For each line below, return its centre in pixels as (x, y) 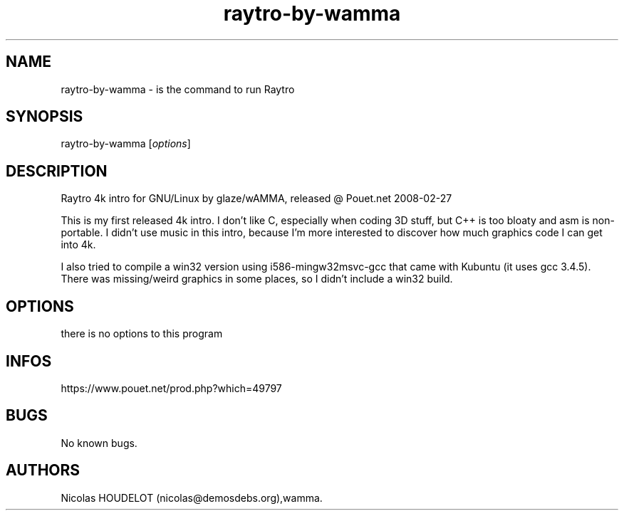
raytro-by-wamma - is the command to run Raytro (178, 89)
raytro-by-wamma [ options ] (126, 144)
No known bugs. (99, 443)
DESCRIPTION (57, 171)
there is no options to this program (142, 334)
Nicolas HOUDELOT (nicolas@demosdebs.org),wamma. (192, 497)
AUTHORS (43, 470)
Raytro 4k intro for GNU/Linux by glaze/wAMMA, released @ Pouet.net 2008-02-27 (256, 199)
